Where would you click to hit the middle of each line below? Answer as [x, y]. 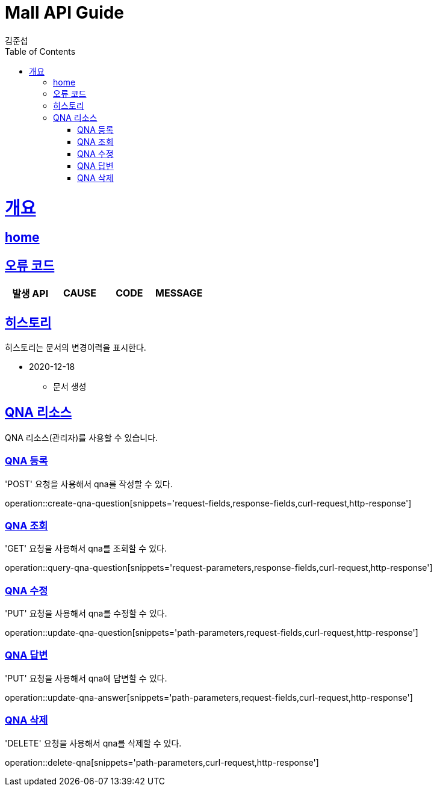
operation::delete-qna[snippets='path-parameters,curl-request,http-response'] [162, 762]
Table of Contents [40, 51]
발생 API [30, 294]
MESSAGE [179, 293]
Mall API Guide [65, 13]
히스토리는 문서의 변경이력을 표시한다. [76, 347]
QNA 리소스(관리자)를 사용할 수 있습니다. [82, 437]
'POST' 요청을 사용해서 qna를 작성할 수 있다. [89, 484]
